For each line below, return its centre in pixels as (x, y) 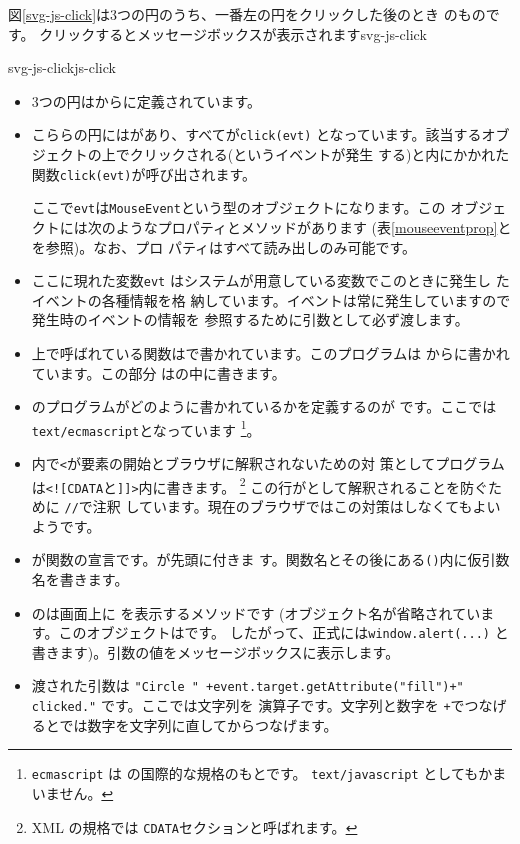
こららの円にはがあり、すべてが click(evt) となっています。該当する (256, 134)
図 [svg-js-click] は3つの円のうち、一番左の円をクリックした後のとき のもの (247, 14)
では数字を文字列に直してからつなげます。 (198, 724)
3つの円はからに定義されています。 (146, 100)
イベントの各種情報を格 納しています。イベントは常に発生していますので (271, 299)
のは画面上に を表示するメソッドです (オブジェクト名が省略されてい (256, 612)
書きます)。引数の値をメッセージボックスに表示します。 (215, 651)
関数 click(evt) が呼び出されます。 (143, 173)
